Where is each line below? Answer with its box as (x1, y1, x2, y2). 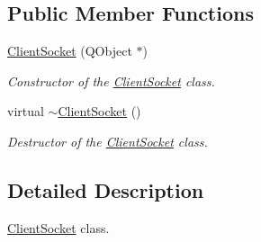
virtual (7, 102, 44, 121)
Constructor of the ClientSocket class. (7, 71, 215, 90)
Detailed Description (7, 175, 204, 203)
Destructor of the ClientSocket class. (7, 131, 208, 150)
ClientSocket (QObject (7, 41, 132, 60)
